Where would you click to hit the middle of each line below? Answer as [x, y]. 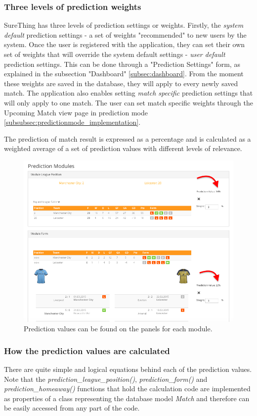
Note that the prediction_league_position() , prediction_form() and [106, 379]
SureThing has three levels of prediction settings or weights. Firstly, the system [124, 25]
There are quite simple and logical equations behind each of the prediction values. [128, 369]
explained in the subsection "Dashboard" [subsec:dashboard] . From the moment [124, 74]
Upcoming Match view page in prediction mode [76, 112]
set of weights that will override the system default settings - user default [115, 54]
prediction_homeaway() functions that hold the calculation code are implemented [127, 389]
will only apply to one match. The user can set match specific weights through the [128, 102]
